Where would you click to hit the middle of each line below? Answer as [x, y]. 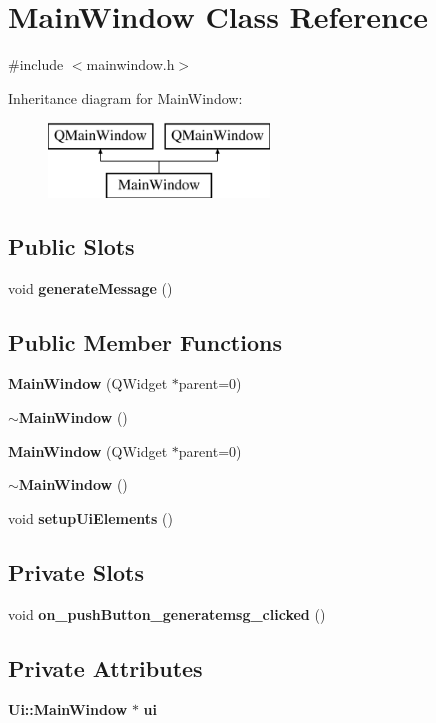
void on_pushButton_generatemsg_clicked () [167, 613]
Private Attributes [105, 667]
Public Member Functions [145, 341]
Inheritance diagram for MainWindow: [125, 97]
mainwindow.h [130, 64]
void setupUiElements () [90, 517]
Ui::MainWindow [68, 709]
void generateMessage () [90, 287]
